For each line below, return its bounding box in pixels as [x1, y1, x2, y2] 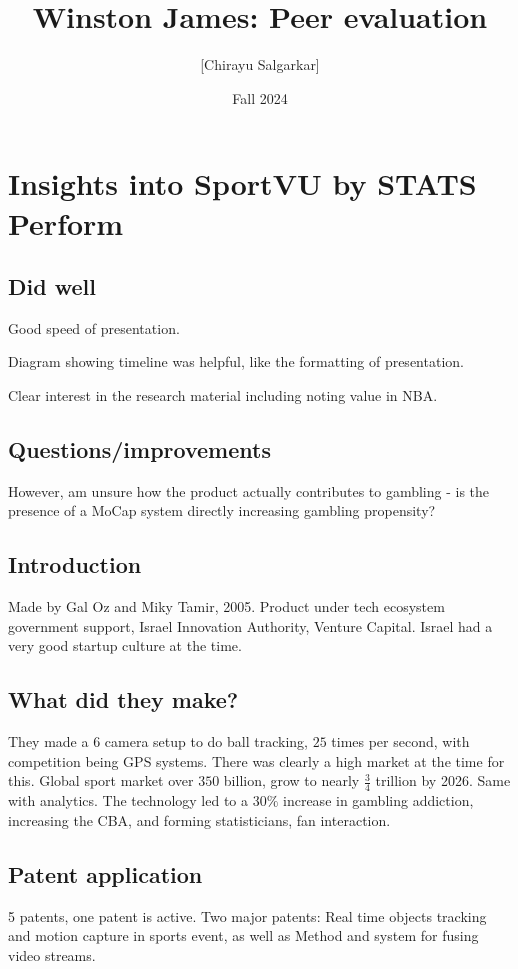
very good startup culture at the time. [8, 635, 242, 656]
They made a [8, 731, 89, 752]
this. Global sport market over [8, 770, 194, 791]
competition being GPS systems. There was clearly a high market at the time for [8, 750, 505, 771]
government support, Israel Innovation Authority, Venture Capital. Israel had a [8, 615, 493, 636]
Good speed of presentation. [8, 317, 180, 338]
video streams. [8, 944, 96, 965]
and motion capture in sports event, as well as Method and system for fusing [8, 925, 479, 946]
